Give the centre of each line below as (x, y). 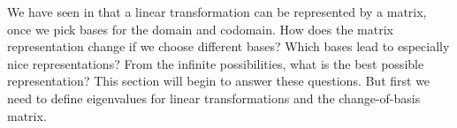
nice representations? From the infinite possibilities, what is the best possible (216, 63)
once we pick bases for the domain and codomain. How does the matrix (200, 29)
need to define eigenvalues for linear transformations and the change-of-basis (214, 98)
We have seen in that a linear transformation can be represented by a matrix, (217, 11)
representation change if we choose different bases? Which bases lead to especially (228, 46)
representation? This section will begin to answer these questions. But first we (219, 81)
